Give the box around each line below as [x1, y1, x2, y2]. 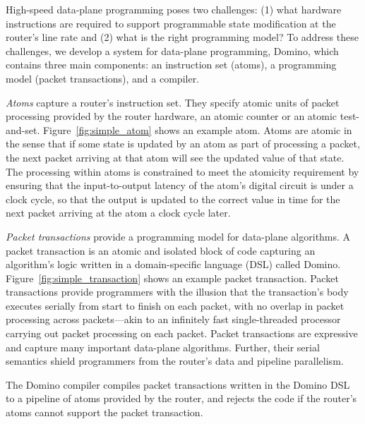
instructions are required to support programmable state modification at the [6, 16, 336, 30]
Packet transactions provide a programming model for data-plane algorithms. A [6, 229, 351, 243]
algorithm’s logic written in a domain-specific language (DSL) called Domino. [6, 257, 341, 272]
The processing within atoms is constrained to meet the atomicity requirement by [6, 164, 359, 178]
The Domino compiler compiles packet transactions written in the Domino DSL [6, 377, 350, 392]
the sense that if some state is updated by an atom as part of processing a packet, [6, 136, 360, 151]
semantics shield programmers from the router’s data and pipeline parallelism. [6, 353, 344, 368]
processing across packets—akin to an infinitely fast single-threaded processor [6, 312, 341, 327]
